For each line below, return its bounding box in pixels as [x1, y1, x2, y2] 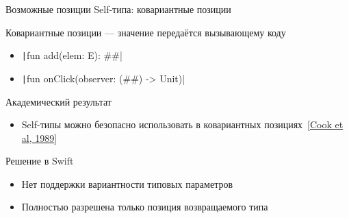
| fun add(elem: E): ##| [21, 48, 122, 62]
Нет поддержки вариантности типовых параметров [21, 176, 233, 191]
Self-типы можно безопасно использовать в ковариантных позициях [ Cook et [21, 117, 344, 132]
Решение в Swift [5, 154, 74, 168]
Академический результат [5, 94, 112, 108]
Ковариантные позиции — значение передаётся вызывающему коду [5, 25, 286, 39]
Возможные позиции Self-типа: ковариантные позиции [5, 2, 231, 16]
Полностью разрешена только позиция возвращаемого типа [21, 199, 268, 214]
